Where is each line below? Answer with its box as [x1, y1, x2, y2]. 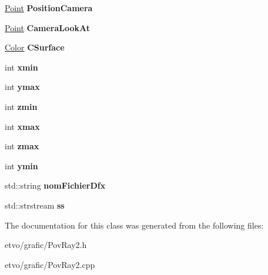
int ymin [5, 159, 38, 172]
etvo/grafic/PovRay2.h [5, 239, 87, 251]
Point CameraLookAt [5, 21, 90, 33]
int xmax [5, 120, 40, 132]
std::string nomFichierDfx [5, 179, 106, 192]
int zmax [5, 140, 39, 152]
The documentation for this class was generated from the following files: [5, 219, 264, 231]
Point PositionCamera [5, 2, 93, 14]
